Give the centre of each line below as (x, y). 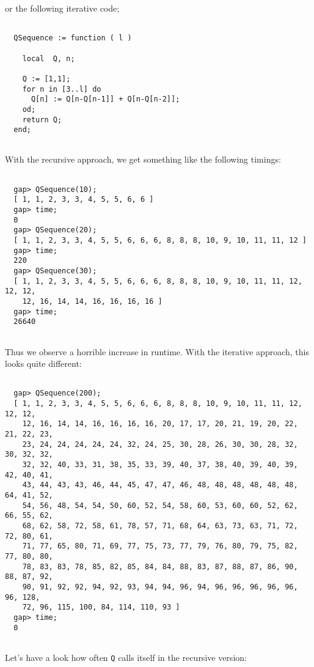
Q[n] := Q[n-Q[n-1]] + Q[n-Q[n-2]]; (105, 99)
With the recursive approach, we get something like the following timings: (143, 159)
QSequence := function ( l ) (73, 38)
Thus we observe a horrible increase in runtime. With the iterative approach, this (157, 351)
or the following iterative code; (62, 8)
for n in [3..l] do (62, 89)
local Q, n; (49, 58)
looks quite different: (43, 363)
